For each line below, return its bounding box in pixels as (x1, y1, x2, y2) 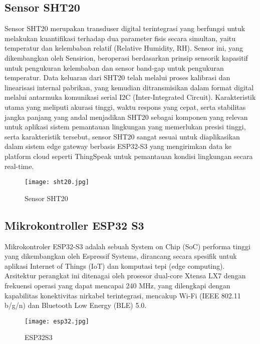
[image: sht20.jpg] (25, 179, 89, 186)
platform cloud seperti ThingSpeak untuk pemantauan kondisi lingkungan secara (5, 150, 253, 161)
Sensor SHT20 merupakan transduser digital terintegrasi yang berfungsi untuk (5, 23, 245, 34)
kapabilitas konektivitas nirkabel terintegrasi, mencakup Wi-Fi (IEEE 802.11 (5, 290, 241, 300)
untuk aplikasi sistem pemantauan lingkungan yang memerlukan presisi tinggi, (5, 121, 246, 132)
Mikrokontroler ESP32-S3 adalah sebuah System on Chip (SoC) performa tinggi (5, 241, 250, 251)
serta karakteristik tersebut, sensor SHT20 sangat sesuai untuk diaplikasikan (5, 131, 240, 141)
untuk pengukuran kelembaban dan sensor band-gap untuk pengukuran (5, 62, 224, 73)
